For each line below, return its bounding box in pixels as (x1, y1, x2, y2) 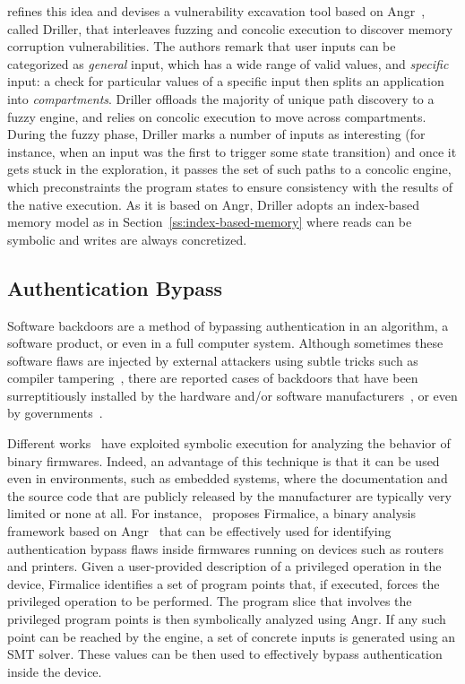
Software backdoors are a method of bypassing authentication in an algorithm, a (7, 316, 449, 334)
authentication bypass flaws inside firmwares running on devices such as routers (7, 539, 443, 558)
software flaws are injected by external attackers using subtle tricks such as (7, 351, 418, 369)
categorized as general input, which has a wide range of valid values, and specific (7, 54, 449, 73)
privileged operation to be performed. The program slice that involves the (7, 592, 412, 610)
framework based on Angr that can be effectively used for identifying (7, 522, 392, 541)
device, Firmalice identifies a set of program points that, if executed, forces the (7, 574, 440, 593)
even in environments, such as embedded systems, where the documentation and (7, 469, 448, 488)
